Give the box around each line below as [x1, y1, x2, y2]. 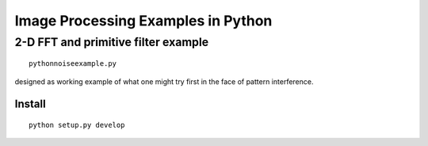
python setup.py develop [29, 121, 125, 129]
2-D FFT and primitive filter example [14, 35, 209, 49]
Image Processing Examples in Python [14, 12, 273, 29]
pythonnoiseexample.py [29, 60, 117, 68]
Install [14, 98, 47, 111]
